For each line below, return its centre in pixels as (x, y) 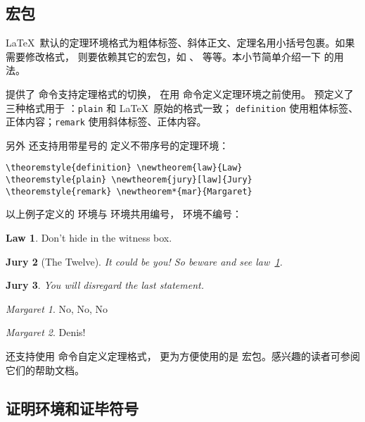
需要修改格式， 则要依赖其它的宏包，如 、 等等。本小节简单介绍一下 (163, 56)
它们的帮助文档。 (45, 370)
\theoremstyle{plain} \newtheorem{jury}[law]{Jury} (129, 180)
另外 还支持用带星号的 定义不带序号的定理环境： (117, 145)
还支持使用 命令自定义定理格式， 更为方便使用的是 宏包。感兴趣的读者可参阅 (183, 356)
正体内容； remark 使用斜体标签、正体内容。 (106, 122)
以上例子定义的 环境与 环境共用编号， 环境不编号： (124, 214)
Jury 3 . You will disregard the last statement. (105, 285)
